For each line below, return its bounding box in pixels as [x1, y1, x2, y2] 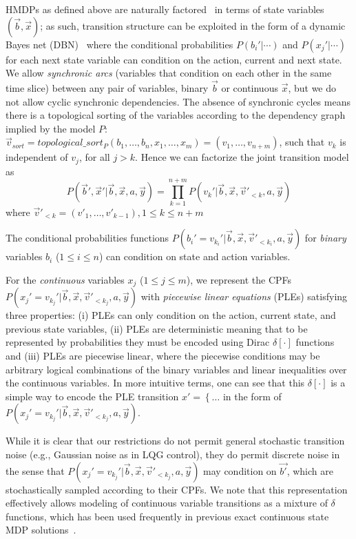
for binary [304, 231, 346, 245]
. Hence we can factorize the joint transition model [135, 150, 349, 164]
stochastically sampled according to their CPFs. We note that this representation [6, 482, 348, 496]
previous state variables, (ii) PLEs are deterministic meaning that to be [6, 321, 308, 335]
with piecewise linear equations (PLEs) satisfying [140, 289, 348, 304]
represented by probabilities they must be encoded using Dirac [6, 335, 270, 349]
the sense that [6, 463, 65, 478]
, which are [286, 463, 333, 478]
